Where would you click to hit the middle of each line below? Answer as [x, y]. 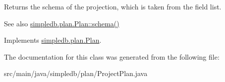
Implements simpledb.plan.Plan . [53, 40]
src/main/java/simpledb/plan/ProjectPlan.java [76, 73]
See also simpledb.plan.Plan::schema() [62, 23]
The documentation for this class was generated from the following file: [112, 56]
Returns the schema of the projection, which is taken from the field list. [113, 6]
